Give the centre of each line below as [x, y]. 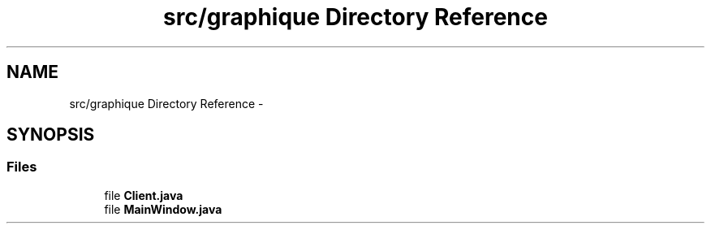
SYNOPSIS [51, 135]
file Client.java [144, 195]
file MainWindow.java [163, 209]
